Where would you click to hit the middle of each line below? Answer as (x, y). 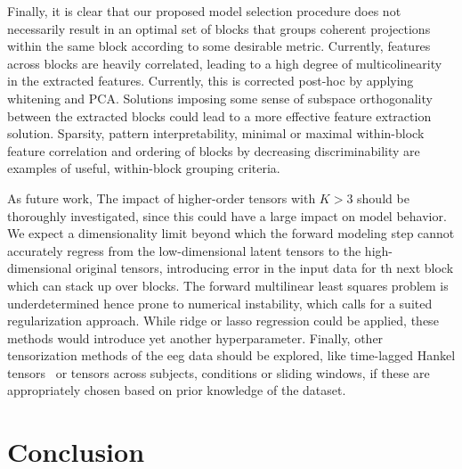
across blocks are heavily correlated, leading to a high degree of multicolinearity (225, 63)
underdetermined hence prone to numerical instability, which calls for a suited (220, 303)
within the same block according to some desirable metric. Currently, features (219, 46)
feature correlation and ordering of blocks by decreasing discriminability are (214, 150)
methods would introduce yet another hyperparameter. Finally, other (195, 337)
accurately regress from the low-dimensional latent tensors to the (184, 250)
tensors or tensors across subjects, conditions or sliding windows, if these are (219, 372)
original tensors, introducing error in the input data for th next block (265, 268)
